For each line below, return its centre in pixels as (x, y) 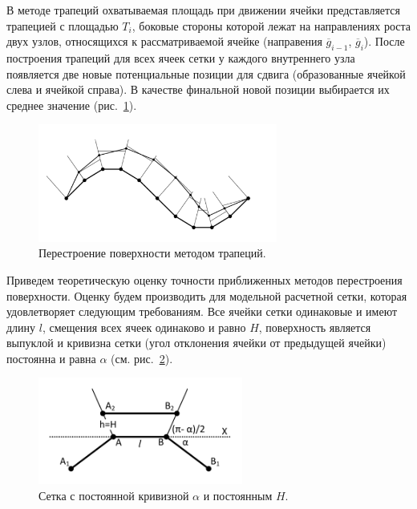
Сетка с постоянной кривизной (114, 495)
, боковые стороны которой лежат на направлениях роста (271, 25)
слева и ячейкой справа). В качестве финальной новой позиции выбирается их (198, 89)
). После (384, 41)
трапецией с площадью (63, 25)
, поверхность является (315, 327)
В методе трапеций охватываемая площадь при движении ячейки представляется (204, 10)
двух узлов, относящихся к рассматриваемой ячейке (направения (164, 41)
